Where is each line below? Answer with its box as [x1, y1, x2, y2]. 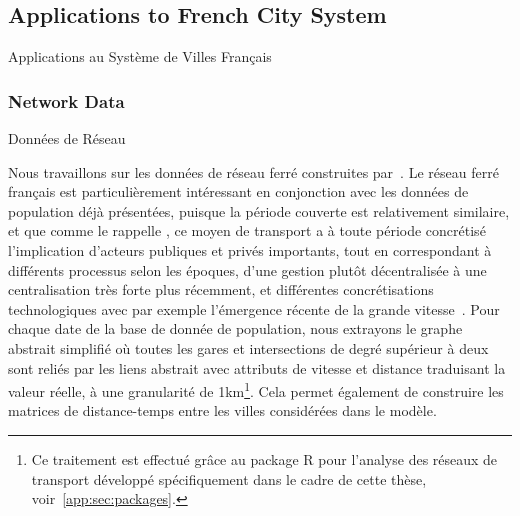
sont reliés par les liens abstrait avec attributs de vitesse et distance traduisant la [8, 357, 506, 378]
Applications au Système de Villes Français [8, 46, 272, 67]
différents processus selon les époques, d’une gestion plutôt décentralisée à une [8, 259, 487, 280]
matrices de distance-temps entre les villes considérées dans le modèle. [8, 400, 437, 421]
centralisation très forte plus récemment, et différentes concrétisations [8, 279, 434, 300]
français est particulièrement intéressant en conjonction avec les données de [8, 181, 469, 202]
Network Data [8, 88, 125, 113]
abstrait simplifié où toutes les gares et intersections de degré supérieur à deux [8, 337, 489, 358]
